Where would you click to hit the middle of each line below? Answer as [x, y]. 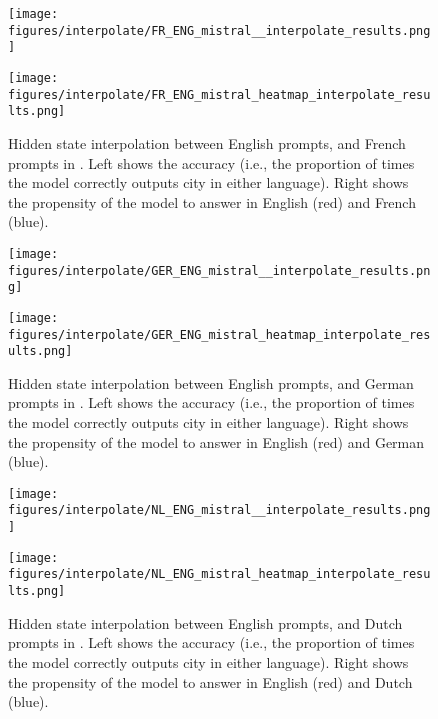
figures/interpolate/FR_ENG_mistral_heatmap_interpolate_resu [219, 94]
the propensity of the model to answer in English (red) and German [216, 441]
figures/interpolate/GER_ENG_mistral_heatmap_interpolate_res [219, 334]
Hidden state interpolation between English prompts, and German [211, 382]
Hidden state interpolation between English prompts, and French [207, 142]
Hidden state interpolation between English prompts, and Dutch [205, 622]
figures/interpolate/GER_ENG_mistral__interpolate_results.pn [219, 270]
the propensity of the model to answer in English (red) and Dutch [210, 681]
